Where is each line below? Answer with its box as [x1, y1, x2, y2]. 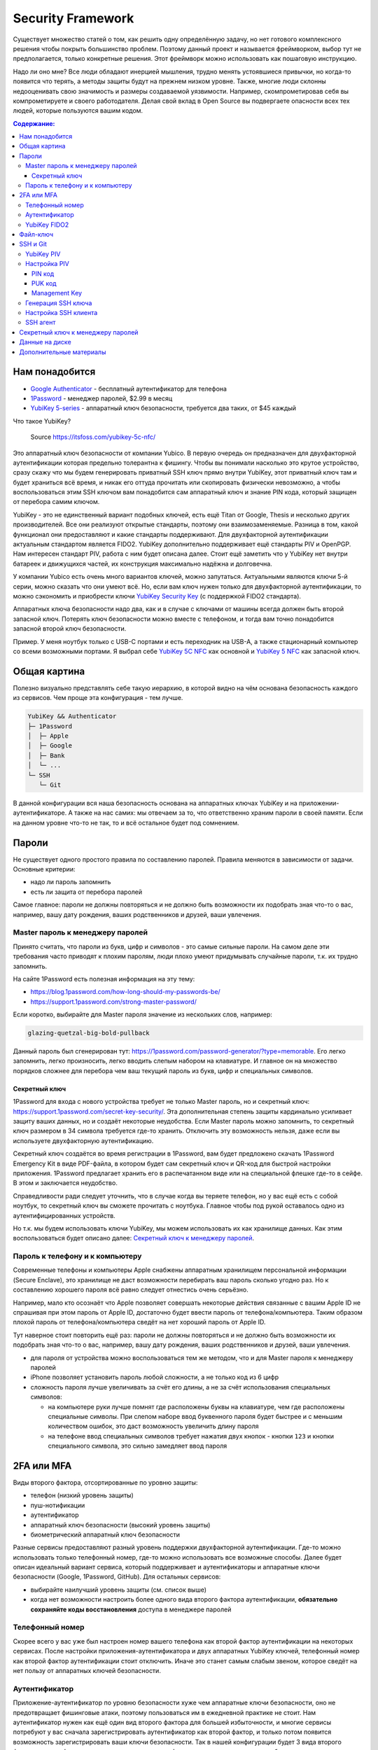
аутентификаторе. [13, 808, 67, 817]
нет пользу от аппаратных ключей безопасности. [13, 1666, 161, 1674]
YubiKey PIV [25, 249, 61, 258]
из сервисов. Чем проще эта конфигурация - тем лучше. [13, 694, 183, 702]
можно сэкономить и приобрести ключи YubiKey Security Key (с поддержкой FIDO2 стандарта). [13, 591, 301, 600]
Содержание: [13, 119, 55, 127]
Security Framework [13, 10, 134, 26]
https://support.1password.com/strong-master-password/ [30, 997, 197, 1006]
